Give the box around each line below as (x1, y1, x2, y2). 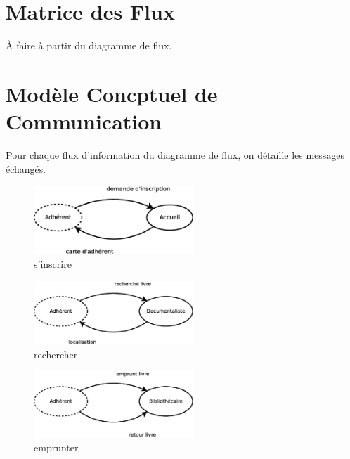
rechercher (34, 347, 78, 361)
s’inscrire (34, 257, 72, 271)
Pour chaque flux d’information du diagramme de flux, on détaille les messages (6, 148, 345, 162)
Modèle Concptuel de (6, 79, 218, 108)
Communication (6, 107, 162, 136)
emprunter (34, 439, 79, 454)
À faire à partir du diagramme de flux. (6, 38, 172, 53)
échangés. (6, 161, 46, 176)
